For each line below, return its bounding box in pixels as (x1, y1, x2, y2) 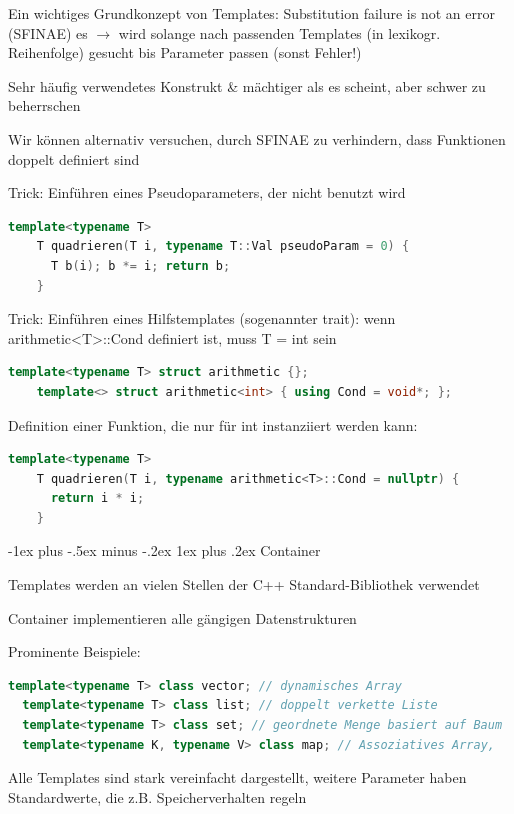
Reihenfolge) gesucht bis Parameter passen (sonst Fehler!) (8, 42, 362, 63)
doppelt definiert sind (8, 148, 140, 169)
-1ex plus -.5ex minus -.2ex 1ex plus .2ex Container (8, 540, 321, 561)
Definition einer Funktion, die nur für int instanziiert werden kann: (8, 414, 418, 435)
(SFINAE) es (8, 22, 88, 43)
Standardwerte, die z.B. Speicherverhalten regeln (8, 786, 307, 807)
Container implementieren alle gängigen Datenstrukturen (8, 607, 357, 628)
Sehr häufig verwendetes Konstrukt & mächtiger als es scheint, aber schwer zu (8, 75, 486, 96)
